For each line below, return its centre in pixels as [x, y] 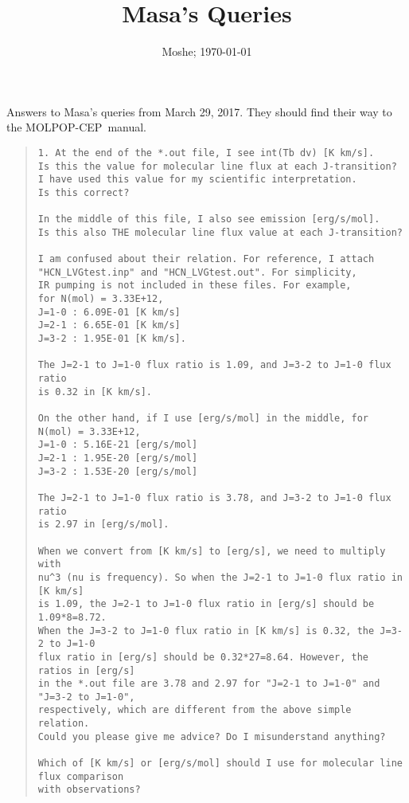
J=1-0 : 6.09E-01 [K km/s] [109, 312]
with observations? [89, 790]
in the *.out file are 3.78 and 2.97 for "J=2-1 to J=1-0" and [209, 684]
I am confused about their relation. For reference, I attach [206, 259]
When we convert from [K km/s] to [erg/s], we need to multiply [212, 551]
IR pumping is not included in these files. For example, [195, 286]
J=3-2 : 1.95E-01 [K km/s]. [112, 339]
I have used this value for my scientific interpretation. [197, 180]
